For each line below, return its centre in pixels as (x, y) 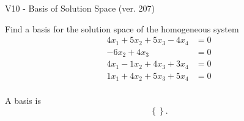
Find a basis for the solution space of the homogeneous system (122, 28)
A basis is (23, 101)
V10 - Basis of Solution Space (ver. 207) (80, 8)
